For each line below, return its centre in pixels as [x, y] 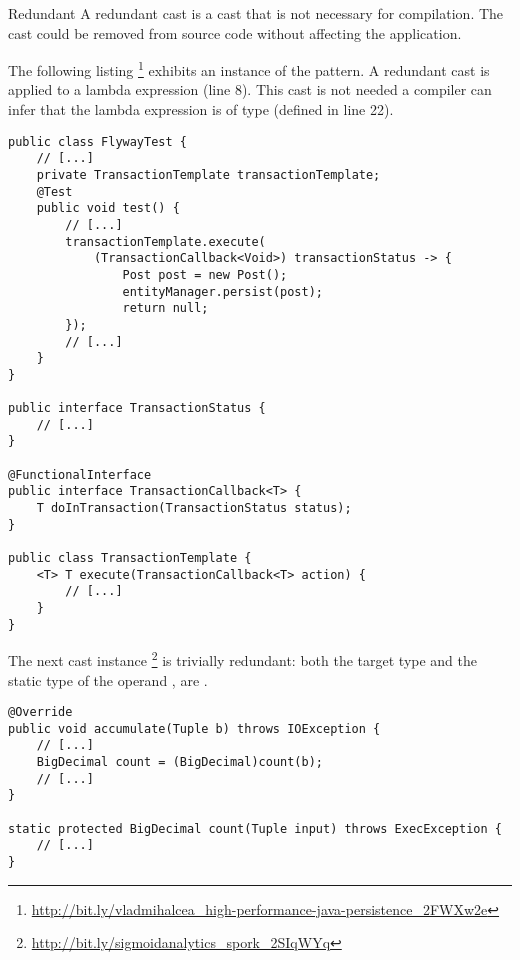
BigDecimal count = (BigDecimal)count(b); [179, 762]
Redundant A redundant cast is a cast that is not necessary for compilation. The [256, 13]
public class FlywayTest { [97, 141]
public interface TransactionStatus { [137, 408]
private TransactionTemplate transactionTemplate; [208, 174]
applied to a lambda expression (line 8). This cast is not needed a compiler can [250, 89]
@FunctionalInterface [80, 474]
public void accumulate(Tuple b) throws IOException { [194, 728]
